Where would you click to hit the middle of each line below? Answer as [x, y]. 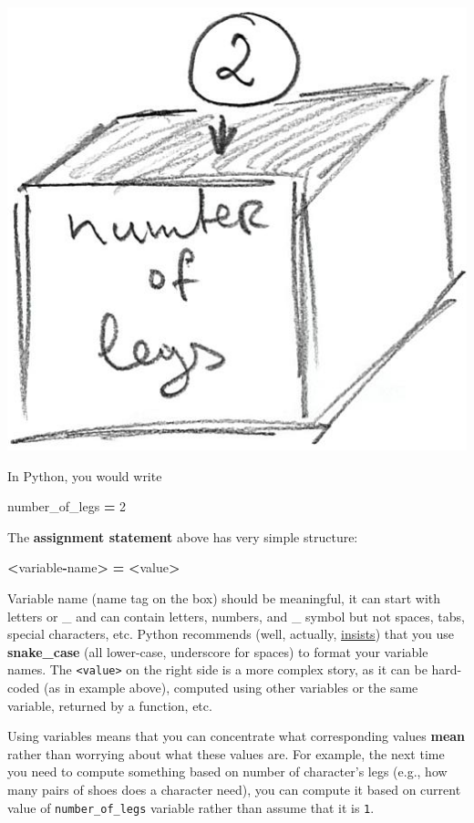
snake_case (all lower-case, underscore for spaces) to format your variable [218, 651]
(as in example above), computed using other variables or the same [231, 688]
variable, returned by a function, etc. [110, 705]
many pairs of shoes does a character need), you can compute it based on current [234, 790]
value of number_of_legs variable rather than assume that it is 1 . [191, 807]
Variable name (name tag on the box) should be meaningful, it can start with [224, 598]
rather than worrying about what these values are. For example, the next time [226, 753]
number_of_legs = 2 [67, 506]
